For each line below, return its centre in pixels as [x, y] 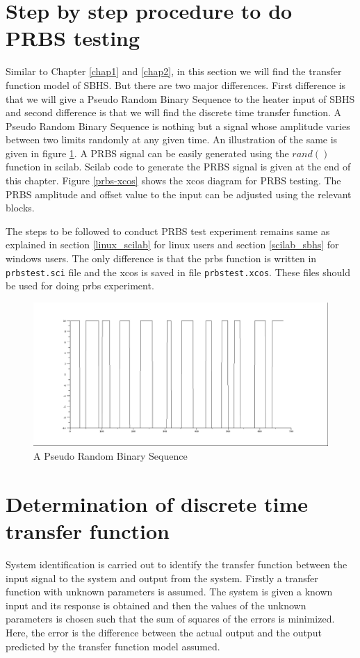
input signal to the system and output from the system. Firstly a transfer [162, 578]
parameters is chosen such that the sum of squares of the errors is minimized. [170, 619]
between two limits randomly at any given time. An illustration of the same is [172, 139]
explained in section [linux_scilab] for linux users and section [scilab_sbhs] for [172, 244]
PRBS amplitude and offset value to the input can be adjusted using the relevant [179, 194]
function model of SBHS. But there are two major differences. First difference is [176, 85]
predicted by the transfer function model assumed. [113, 646]
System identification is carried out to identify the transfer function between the [177, 564]
